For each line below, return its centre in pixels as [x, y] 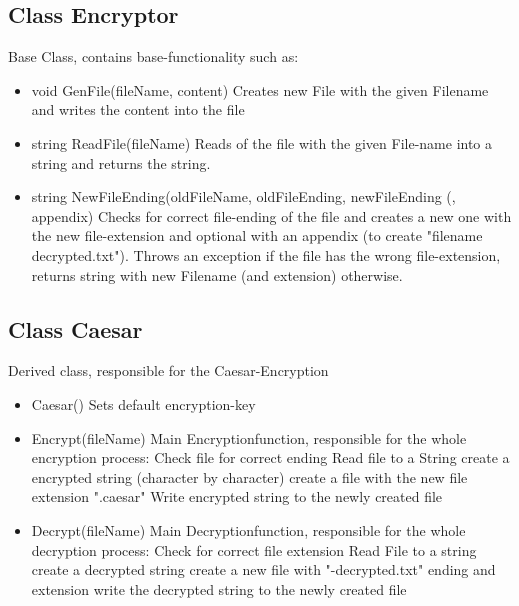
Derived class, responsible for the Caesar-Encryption [168, 370]
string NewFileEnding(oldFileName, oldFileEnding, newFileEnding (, [243, 196]
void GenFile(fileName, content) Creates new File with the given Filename [260, 89]
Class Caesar [75, 328]
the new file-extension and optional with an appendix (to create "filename [257, 235]
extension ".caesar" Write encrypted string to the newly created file [237, 496]
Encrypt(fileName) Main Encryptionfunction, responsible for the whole [249, 437]
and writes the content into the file [138, 109]
